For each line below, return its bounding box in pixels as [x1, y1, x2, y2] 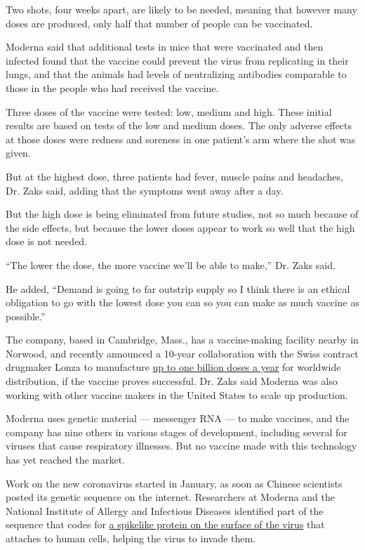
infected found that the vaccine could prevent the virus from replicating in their [6, 53, 349, 67]
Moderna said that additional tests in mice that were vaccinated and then [6, 39, 324, 54]
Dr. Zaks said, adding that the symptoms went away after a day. [6, 183, 284, 197]
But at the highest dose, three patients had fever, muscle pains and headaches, [6, 169, 343, 183]
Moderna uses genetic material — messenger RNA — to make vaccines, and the [6, 411, 350, 426]
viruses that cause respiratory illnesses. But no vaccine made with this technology [6, 438, 357, 453]
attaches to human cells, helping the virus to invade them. [6, 531, 256, 545]
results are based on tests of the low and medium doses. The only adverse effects [6, 118, 352, 133]
